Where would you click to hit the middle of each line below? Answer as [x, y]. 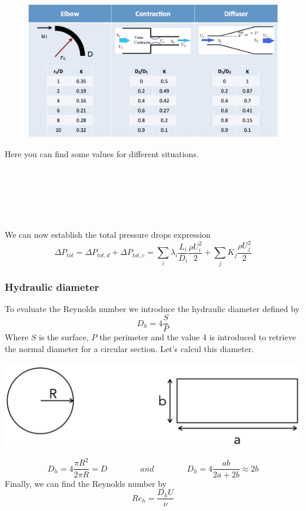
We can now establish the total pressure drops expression [108, 234]
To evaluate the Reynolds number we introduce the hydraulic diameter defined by [152, 308]
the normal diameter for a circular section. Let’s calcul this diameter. [129, 349]
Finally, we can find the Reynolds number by [86, 483]
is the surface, [64, 337]
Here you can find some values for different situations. [102, 153]
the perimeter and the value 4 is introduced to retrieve [197, 337]
